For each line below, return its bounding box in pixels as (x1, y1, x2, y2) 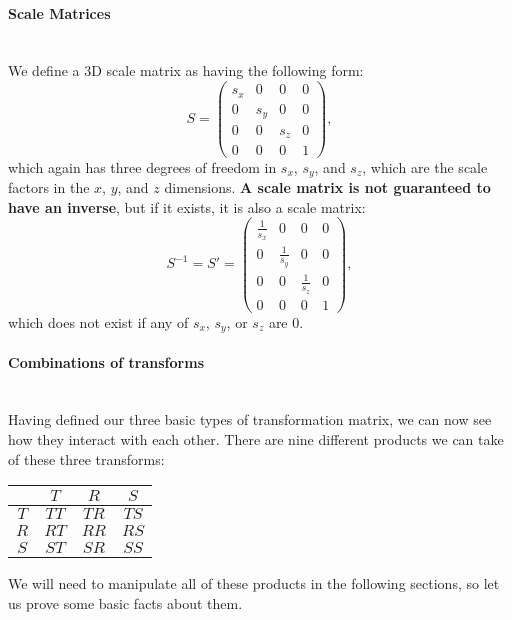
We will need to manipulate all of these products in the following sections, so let (8, 573, 500, 594)
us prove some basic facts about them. (8, 592, 243, 613)
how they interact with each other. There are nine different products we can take (8, 429, 504, 450)
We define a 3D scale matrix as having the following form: (8, 60, 364, 81)
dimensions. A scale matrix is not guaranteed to (164, 177, 491, 197)
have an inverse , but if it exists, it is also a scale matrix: (8, 196, 366, 217)
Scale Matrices (8, 2, 111, 23)
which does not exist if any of (8, 311, 189, 332)
